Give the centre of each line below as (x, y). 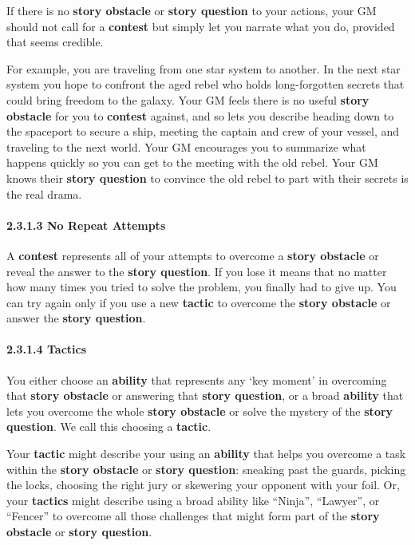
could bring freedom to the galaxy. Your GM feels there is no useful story (188, 99)
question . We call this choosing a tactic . (109, 427)
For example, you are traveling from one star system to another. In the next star (204, 68)
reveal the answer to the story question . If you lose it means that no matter (197, 271)
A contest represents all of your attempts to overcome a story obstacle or (193, 255)
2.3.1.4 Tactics (47, 349)
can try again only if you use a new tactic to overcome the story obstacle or (199, 302)
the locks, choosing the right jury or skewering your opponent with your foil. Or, (203, 485)
